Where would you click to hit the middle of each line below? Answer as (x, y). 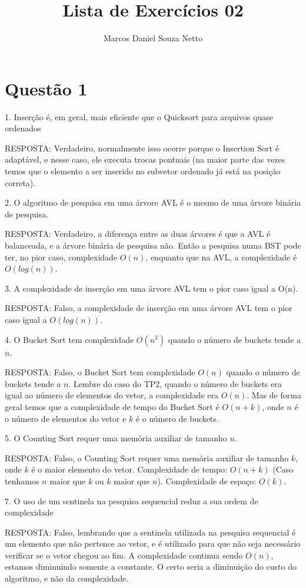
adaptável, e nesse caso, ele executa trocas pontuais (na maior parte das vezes (145, 159)
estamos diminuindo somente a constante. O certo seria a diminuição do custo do (151, 566)
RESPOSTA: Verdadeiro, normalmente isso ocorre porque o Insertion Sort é (142, 148)
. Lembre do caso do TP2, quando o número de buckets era (175, 383)
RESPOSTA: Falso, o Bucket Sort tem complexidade (100, 372)
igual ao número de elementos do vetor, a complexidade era (112, 395)
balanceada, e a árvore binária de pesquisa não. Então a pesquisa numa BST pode (153, 245)
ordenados (23, 128)
